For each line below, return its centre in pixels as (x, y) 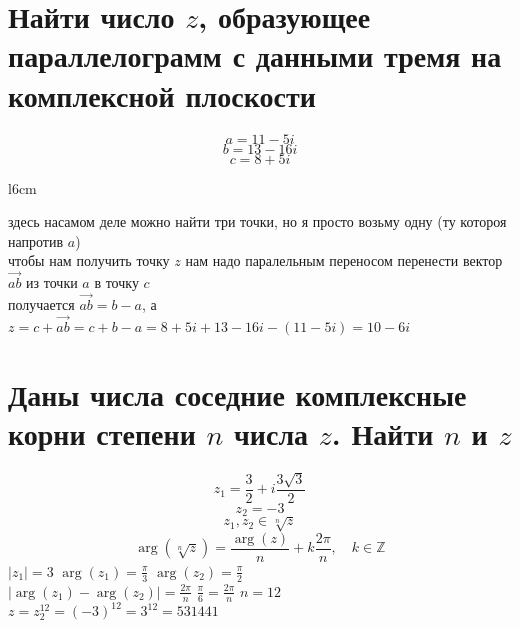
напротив (36, 240)
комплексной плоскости (162, 94)
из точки (52, 282)
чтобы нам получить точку (89, 260)
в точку (116, 282)
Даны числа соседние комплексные (237, 393)
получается (41, 303)
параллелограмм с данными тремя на (255, 55)
